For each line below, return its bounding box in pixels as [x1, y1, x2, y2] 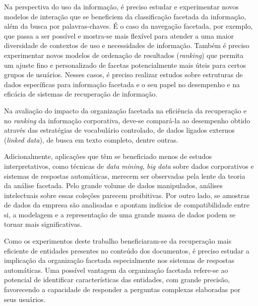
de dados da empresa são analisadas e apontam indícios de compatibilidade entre [4, 200, 250, 210]
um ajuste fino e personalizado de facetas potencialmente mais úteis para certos [4, 59, 246, 70]
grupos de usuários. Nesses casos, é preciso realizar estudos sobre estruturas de [4, 69, 243, 80]
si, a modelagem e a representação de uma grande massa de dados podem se [4, 209, 236, 219]
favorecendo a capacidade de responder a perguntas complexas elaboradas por [4, 284, 241, 295]
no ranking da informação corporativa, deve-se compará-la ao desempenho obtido [4, 115, 250, 125]
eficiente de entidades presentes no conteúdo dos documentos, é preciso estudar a [4, 245, 250, 255]
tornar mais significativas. [4, 219, 82, 229]
